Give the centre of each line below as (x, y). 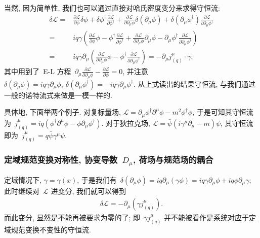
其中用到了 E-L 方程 (38, 71)
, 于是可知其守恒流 (223, 112)
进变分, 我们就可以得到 (88, 191)
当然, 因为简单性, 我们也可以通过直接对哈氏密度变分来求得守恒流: (112, 8)
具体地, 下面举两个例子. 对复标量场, (62, 112)
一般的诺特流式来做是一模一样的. (58, 95)
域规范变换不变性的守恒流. (48, 230)
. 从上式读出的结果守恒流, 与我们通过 (194, 83)
